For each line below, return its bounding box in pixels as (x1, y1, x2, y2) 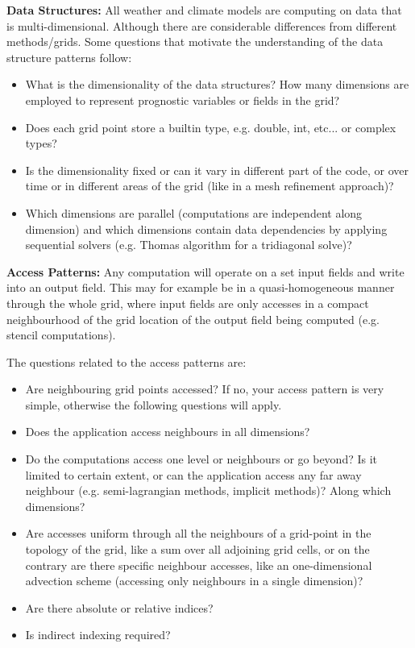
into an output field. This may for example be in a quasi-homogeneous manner (6, 279, 395, 296)
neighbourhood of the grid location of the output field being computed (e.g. (6, 310, 380, 327)
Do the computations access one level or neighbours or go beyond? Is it (25, 451, 378, 467)
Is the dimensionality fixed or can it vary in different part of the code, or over (25, 161, 409, 178)
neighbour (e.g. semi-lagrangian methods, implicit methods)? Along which (25, 482, 392, 499)
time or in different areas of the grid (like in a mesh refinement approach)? (25, 177, 394, 194)
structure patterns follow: (6, 48, 132, 65)
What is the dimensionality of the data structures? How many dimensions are (25, 76, 409, 93)
